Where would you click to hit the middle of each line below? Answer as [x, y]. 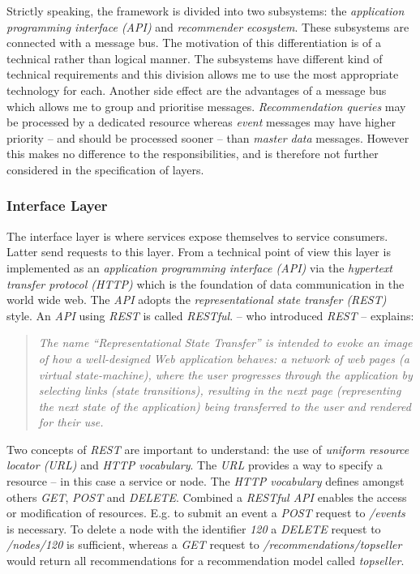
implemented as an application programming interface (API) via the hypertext [199, 267]
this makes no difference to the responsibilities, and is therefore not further [193, 154]
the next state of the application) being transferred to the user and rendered [225, 406]
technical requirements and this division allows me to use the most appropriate [203, 74]
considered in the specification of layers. [105, 169]
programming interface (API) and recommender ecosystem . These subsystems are [208, 26]
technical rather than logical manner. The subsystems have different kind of [195, 58]
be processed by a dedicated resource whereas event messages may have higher [201, 122]
